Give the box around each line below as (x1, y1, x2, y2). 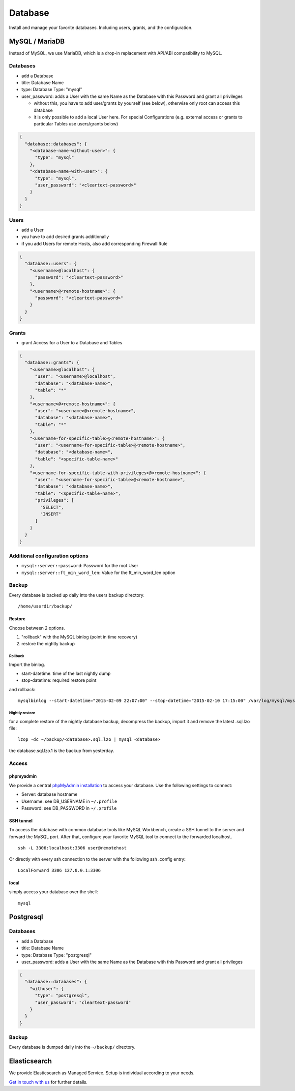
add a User (21, 227, 44, 233)
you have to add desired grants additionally (21, 234, 109, 240)
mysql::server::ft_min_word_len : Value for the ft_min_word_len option (21, 570, 176, 576)
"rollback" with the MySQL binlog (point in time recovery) (21, 634, 138, 639)
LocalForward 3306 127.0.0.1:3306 (18, 867, 101, 873)
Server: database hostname (21, 791, 78, 797)
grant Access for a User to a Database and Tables (21, 339, 122, 345)
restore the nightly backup (21, 641, 75, 647)
